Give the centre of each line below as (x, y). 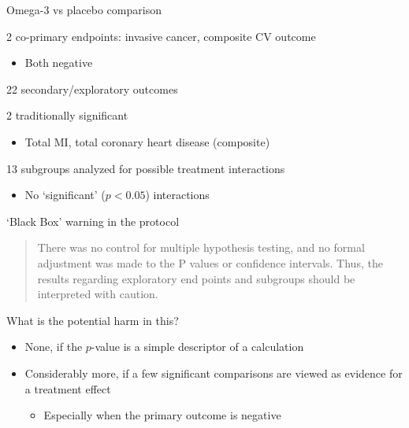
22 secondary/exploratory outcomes (92, 89)
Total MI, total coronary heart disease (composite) (147, 141)
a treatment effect (68, 388)
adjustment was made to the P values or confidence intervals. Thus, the (210, 262)
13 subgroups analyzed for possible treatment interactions (146, 168)
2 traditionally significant (67, 115)
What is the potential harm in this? (93, 320)
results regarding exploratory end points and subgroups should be (196, 278)
